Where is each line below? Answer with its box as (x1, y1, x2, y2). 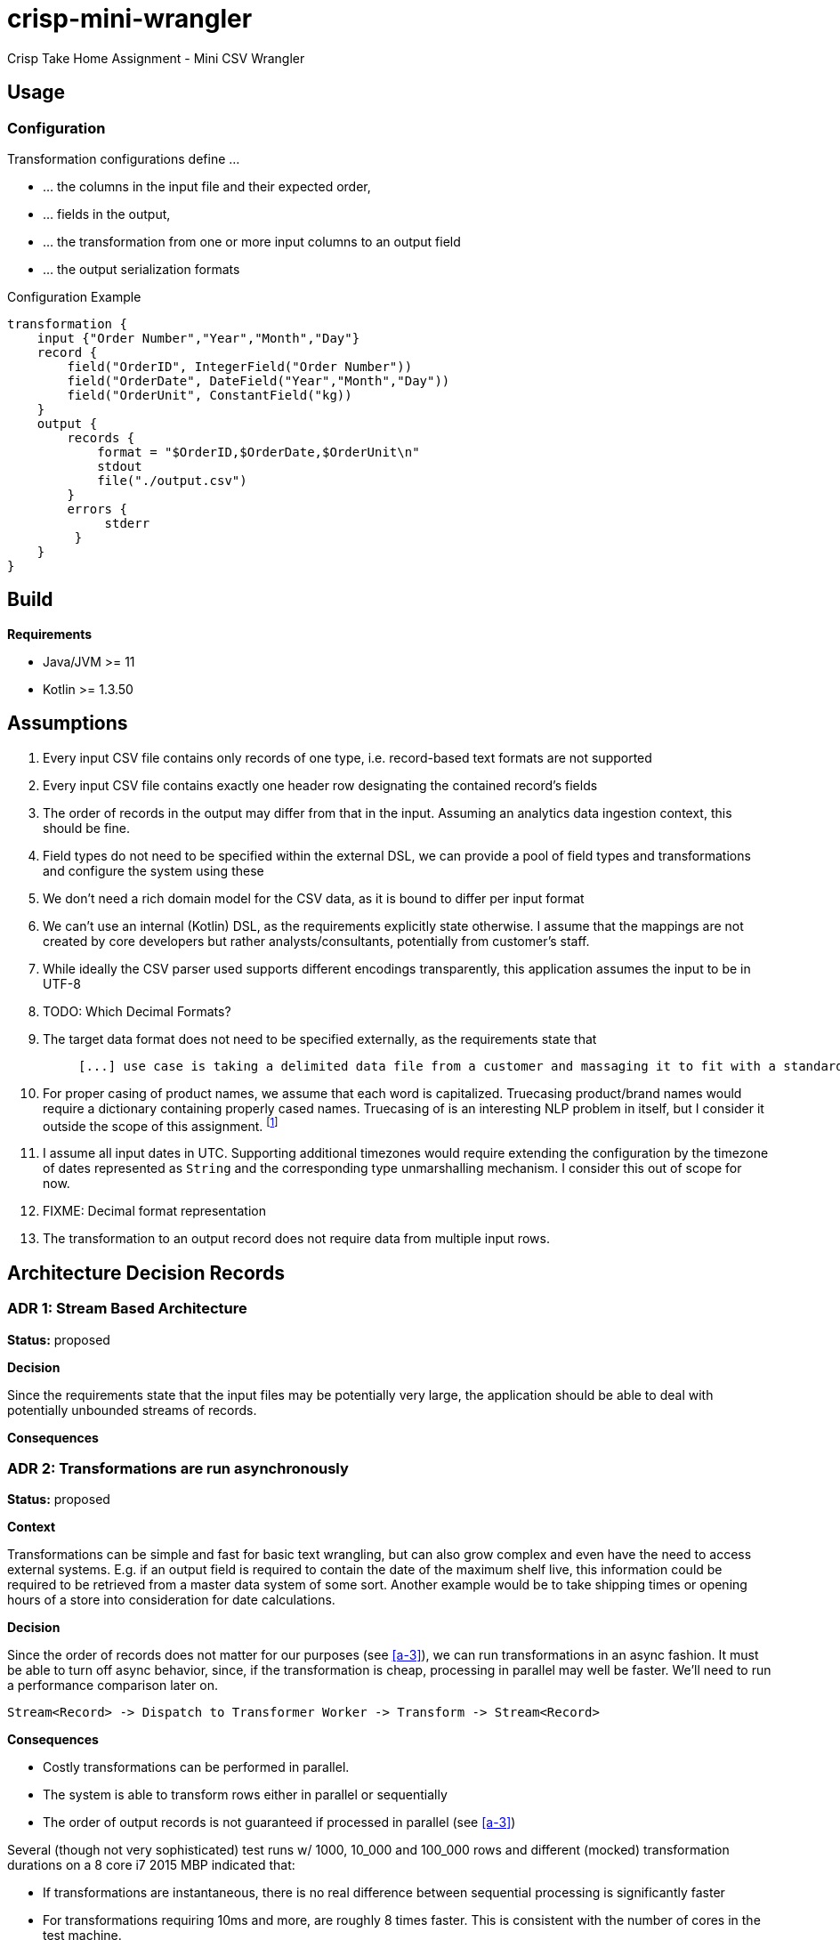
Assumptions (7, 712, 128, 735)
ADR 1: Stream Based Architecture (7, 1299, 247, 1318)
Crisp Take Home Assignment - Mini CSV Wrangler (7, 50, 305, 66)
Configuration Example (7, 288, 141, 304)
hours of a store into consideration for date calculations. (7, 1592, 335, 1608)
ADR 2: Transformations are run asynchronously (7, 1459, 349, 1477)
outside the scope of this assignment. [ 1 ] (43, 1115, 279, 1134)
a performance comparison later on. (7, 1677, 218, 1693)
